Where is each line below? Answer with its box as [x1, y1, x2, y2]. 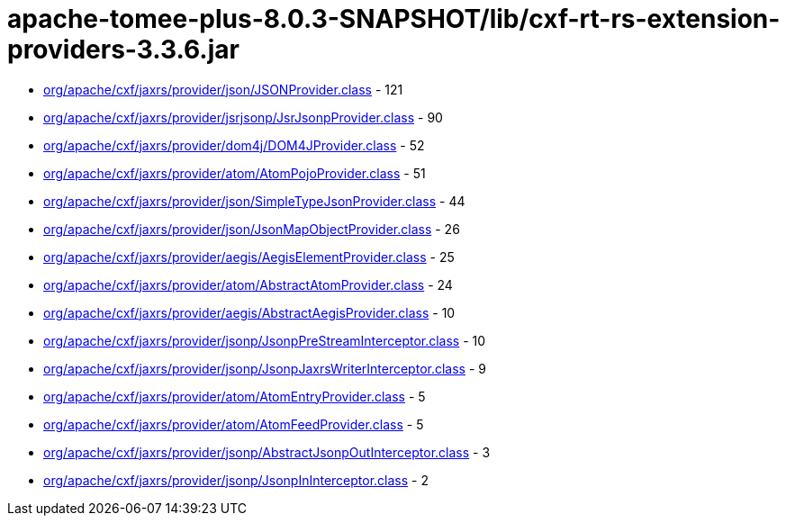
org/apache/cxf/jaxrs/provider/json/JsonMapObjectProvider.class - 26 [43, 221, 460, 237]
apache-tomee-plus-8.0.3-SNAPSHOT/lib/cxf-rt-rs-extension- [7, 4, 781, 34]
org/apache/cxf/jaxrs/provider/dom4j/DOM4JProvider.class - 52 [43, 137, 425, 153]
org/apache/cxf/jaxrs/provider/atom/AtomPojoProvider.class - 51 [43, 165, 426, 181]
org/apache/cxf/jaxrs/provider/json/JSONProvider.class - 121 [43, 81, 403, 97]
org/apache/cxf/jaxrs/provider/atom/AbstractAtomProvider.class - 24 [43, 276, 453, 293]
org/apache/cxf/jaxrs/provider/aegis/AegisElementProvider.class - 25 [43, 248, 455, 265]
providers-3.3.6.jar [7, 34, 239, 65]
